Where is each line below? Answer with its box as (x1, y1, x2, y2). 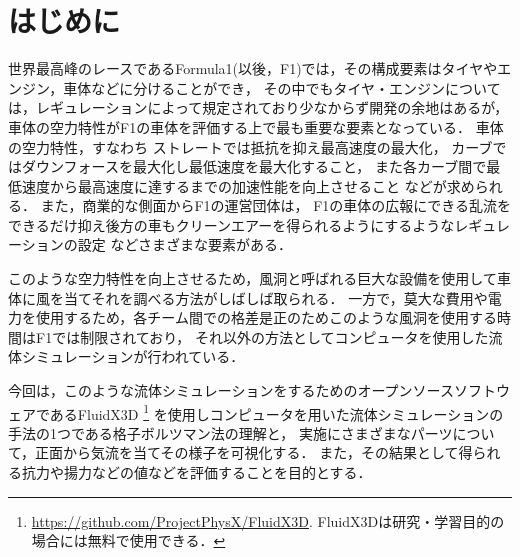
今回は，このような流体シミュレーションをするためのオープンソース (8, 380, 454, 401)
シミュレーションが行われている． (21, 346, 245, 367)
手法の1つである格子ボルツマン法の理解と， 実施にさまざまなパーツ (8, 422, 453, 443)
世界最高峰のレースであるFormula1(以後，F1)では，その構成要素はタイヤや (8, 58, 498, 79)
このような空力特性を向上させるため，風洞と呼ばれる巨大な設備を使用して (8, 268, 497, 289)
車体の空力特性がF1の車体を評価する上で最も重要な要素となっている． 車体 (8, 116, 504, 137)
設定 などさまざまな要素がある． (77, 234, 292, 255)
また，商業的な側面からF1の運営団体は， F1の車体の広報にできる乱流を (40, 195, 512, 216)
